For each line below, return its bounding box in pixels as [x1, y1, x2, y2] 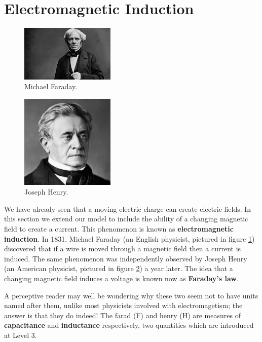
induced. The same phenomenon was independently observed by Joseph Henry [4, 253, 247, 263]
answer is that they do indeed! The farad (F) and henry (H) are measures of [4, 310, 241, 320]
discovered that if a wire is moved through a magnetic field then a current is [4, 243, 241, 254]
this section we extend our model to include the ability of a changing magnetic [4, 213, 248, 224]
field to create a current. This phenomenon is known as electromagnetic [4, 223, 234, 234]
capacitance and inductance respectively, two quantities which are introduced [4, 320, 254, 330]
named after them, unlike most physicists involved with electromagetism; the [4, 300, 243, 311]
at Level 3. [4, 329, 37, 340]
